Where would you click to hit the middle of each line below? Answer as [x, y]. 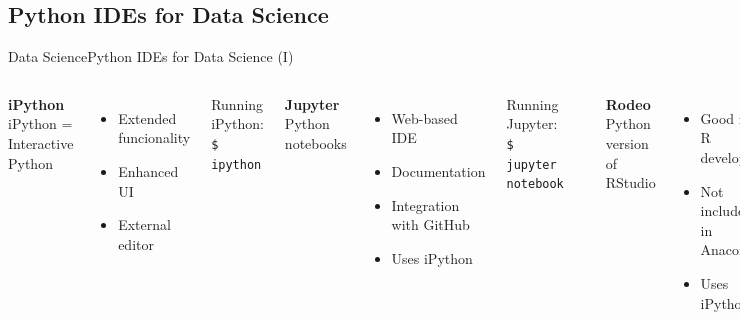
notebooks [315, 142]
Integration [425, 204]
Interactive [41, 142]
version [627, 142]
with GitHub [430, 224]
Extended [147, 117]
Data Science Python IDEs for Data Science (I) [151, 56]
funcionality [154, 137]
